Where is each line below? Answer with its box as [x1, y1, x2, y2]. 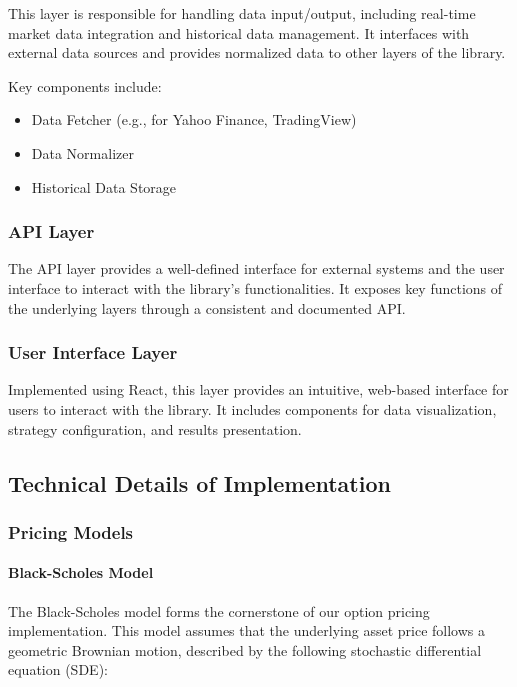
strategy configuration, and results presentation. [8, 418, 302, 439]
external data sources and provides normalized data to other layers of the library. [8, 42, 506, 63]
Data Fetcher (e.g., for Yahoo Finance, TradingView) [31, 109, 357, 130]
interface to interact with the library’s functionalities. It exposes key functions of [8, 277, 503, 298]
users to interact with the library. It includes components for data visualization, [8, 398, 497, 419]
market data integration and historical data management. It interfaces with [8, 22, 470, 43]
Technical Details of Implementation [8, 467, 391, 498]
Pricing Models [8, 519, 134, 544]
